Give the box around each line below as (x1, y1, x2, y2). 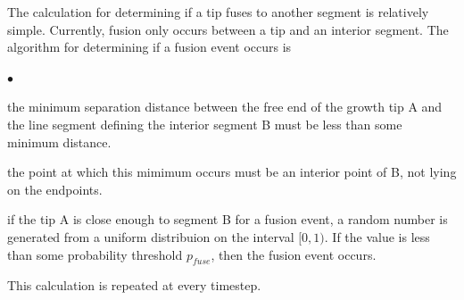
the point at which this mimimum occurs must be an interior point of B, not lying (7, 162, 457, 181)
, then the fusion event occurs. (211, 245, 377, 263)
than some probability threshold (7, 245, 183, 263)
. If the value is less (324, 227, 430, 246)
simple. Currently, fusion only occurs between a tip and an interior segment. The (7, 20, 449, 38)
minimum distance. (7, 132, 112, 151)
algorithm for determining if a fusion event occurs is (7, 37, 292, 56)
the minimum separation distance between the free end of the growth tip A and (7, 97, 443, 116)
